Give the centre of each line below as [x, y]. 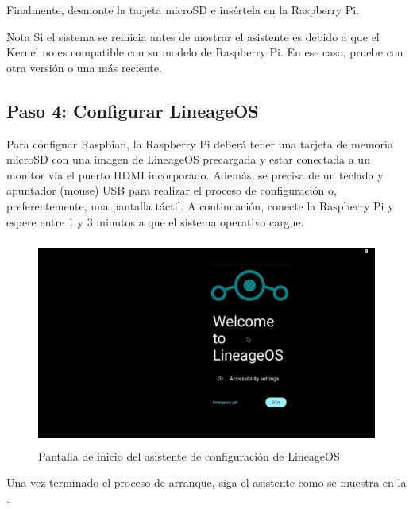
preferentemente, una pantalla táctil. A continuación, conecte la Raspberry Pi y [200, 205]
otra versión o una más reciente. [84, 67]
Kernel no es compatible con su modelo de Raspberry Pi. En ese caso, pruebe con [205, 52]
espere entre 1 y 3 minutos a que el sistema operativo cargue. [155, 221]
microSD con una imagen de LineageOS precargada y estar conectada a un [188, 159]
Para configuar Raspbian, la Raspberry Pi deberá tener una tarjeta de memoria [200, 143]
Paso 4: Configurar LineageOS [133, 110]
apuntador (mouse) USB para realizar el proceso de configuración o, [172, 190]
